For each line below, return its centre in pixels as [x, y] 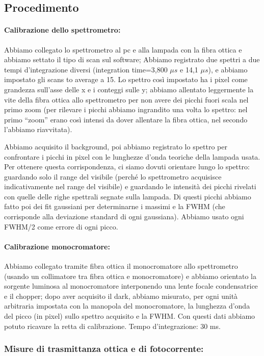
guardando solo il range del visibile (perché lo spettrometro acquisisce [113, 176]
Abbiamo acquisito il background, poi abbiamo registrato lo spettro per [116, 146]
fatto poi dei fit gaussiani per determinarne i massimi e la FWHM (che [115, 206]
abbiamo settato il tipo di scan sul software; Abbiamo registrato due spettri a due [132, 59]
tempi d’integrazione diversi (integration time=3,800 [86, 69]
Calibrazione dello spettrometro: [62, 30]
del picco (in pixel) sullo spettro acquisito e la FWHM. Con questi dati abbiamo [130, 316]
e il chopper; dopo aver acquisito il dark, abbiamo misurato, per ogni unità [121, 296]
